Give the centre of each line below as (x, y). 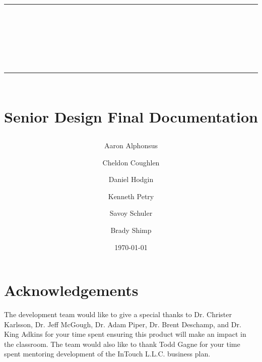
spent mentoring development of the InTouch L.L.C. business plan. (107, 354)
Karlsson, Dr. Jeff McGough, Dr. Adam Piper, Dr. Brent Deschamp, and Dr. (123, 324)
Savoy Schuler (131, 213)
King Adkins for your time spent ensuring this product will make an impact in (125, 334)
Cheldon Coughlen (131, 162)
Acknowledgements (71, 290)
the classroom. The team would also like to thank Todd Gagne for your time (122, 344)
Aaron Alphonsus (131, 145)
